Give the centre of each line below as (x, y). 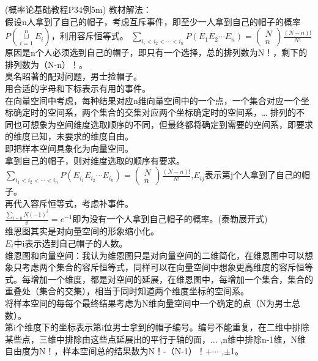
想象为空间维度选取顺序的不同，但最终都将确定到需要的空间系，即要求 (172, 124)
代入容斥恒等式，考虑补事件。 (73, 203)
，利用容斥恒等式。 (90, 36)
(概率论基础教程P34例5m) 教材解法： (78, 9)
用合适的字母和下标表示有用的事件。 (78, 88)
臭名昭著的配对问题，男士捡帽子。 (73, 76)
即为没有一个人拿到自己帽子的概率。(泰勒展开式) (170, 219)
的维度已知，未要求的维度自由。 (69, 136)
